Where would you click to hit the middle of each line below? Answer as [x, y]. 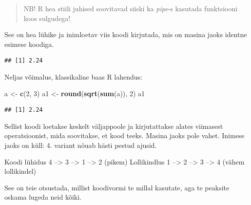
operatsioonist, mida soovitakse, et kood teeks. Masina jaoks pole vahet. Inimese [125, 135]
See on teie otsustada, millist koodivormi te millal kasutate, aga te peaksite [117, 187]
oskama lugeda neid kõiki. [43, 197]
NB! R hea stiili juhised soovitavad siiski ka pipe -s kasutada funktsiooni [131, 8]
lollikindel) [20, 171]
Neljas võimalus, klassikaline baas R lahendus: [73, 76]
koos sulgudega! [47, 18]
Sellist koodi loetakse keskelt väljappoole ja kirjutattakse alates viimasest [114, 126]
